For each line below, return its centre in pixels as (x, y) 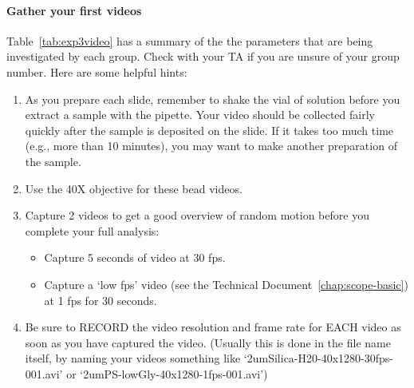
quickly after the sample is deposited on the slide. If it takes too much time (209, 130)
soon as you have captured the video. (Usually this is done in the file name (208, 342)
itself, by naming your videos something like (133, 358)
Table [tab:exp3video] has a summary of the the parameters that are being (190, 40)
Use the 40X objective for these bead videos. (134, 188)
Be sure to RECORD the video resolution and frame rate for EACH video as (213, 327)
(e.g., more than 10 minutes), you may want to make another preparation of (211, 146)
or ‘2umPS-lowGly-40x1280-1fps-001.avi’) (167, 373)
